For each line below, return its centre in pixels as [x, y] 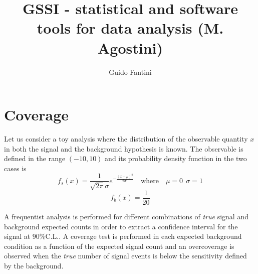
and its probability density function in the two [176, 158]
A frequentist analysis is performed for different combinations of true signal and [126, 216]
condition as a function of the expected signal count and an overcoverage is [119, 246]
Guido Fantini [130, 72]
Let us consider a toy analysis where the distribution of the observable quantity [126, 139]
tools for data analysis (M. [130, 28]
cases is [15, 168]
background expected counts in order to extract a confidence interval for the [121, 226]
